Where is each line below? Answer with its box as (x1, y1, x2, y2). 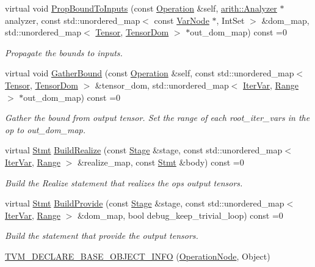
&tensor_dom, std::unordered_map (95, 78, 229, 91)
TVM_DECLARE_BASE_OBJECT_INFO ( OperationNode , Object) (5, 249, 270, 262)
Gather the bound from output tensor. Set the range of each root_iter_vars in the (5, 111, 310, 124)
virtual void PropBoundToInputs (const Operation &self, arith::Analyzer (5, 2, 277, 14)
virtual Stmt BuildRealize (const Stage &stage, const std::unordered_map (5, 144, 283, 156)
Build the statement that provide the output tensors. (5, 229, 198, 242)
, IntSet (216, 13, 245, 26)
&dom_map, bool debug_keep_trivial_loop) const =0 (77, 208, 283, 221)
